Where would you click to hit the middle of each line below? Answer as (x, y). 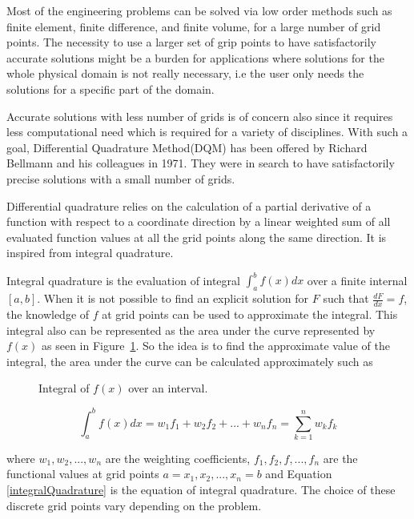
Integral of (64, 388)
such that (346, 298)
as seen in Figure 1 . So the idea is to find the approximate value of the (216, 346)
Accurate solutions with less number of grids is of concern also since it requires (200, 116)
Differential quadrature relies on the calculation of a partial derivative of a (189, 205)
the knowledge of (48, 314)
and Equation (299, 474)
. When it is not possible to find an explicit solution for (173, 298)
